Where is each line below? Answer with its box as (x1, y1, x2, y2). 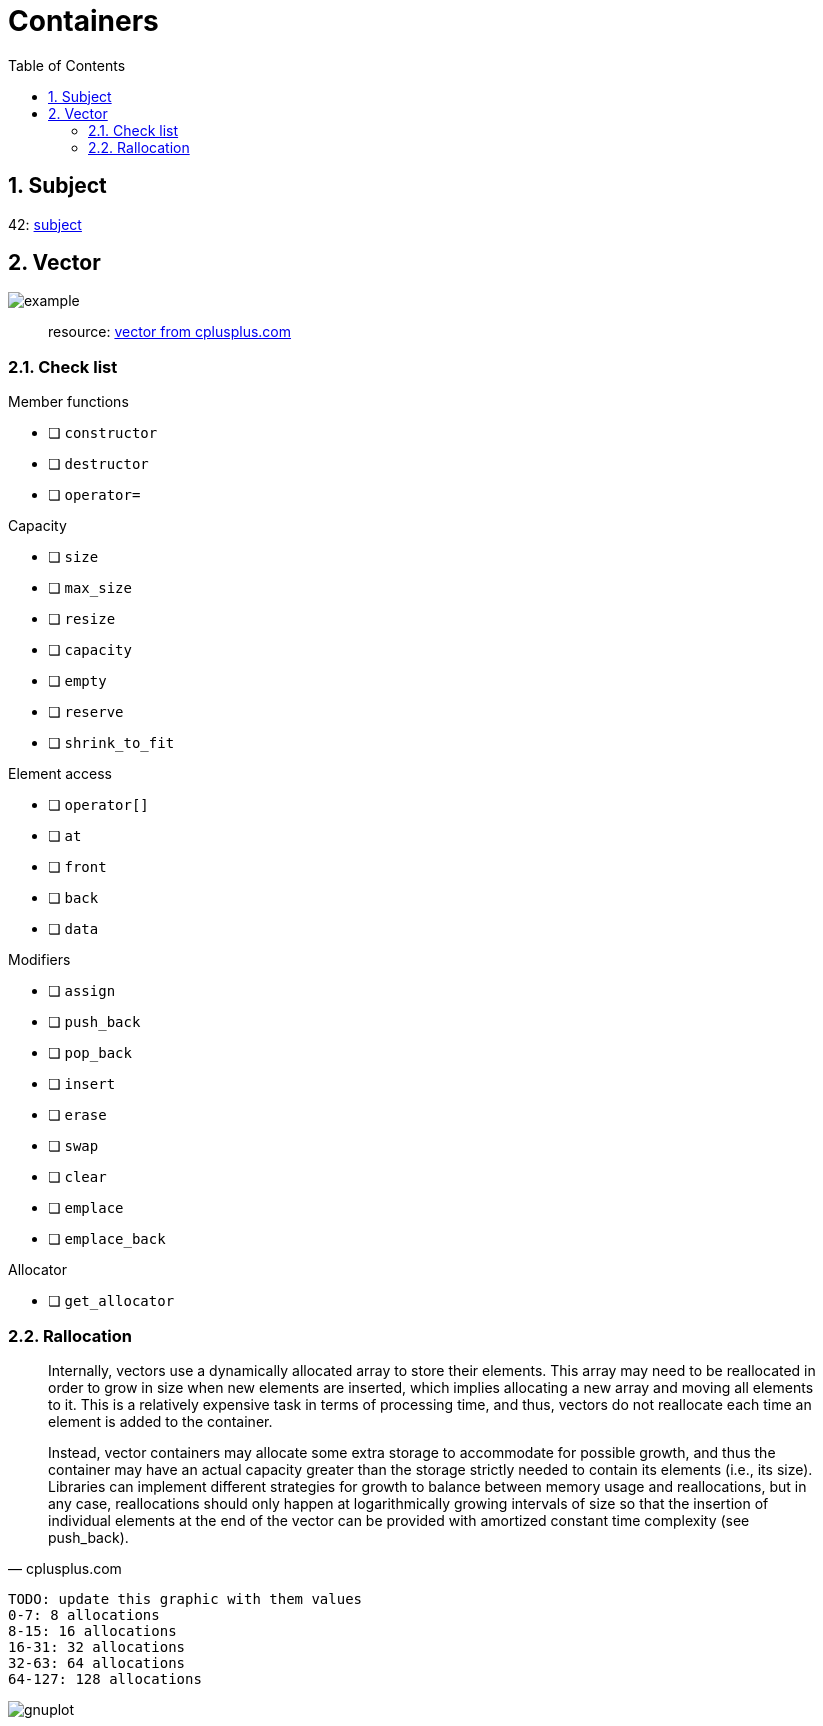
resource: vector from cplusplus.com (48, 323, 292, 341)
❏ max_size (48, 579, 132, 597)
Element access (8, 765, 112, 783)
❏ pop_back (48, 1044, 132, 1062)
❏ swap (48, 1137, 99, 1155)
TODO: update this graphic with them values (8, 1590, 363, 1607)
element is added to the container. (48, 1412, 273, 1430)
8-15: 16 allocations (8, 1622, 177, 1639)
